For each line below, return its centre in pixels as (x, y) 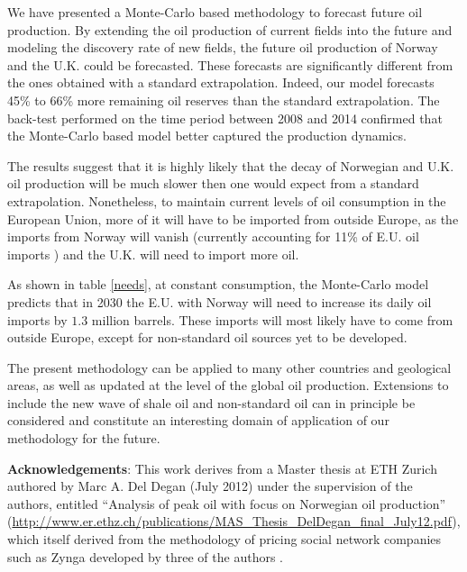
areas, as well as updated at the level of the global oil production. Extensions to (228, 385)
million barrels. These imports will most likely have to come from (272, 319)
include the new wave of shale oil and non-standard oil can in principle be (211, 402)
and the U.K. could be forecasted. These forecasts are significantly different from (230, 64)
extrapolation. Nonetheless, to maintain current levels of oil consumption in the (227, 200)
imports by (37, 319)
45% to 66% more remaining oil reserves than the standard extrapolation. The (224, 100)
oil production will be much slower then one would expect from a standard (213, 183)
